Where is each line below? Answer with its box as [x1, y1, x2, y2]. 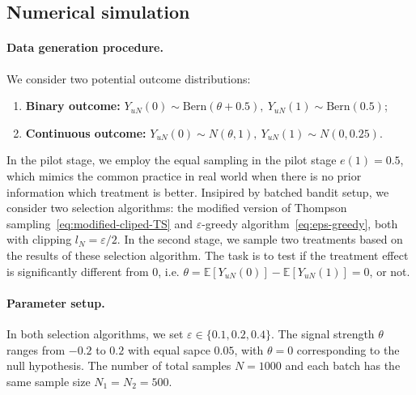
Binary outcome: [25, 97, 121, 114]
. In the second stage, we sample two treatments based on [117, 231, 403, 248]
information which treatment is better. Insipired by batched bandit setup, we [6, 183, 389, 200]
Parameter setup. [6, 294, 105, 311]
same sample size [6, 372, 91, 389]
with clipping [6, 231, 72, 248]
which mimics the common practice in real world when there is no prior [6, 167, 362, 184]
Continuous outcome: [25, 124, 146, 141]
